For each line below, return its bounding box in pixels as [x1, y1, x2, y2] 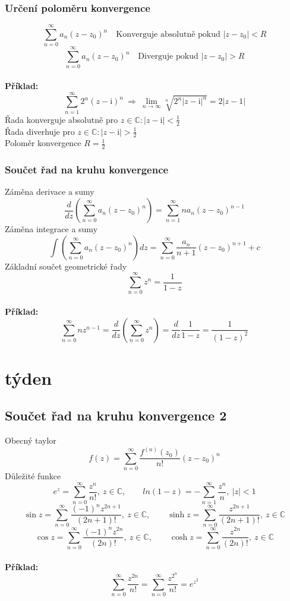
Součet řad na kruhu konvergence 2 [5, 406, 227, 425]
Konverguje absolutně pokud [116, 30, 220, 39]
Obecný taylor [5, 434, 56, 447]
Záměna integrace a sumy [5, 223, 98, 235]
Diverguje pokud [138, 52, 198, 61]
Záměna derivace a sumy [5, 185, 94, 198]
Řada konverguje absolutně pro [5, 113, 118, 125]
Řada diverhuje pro [5, 125, 75, 137]
